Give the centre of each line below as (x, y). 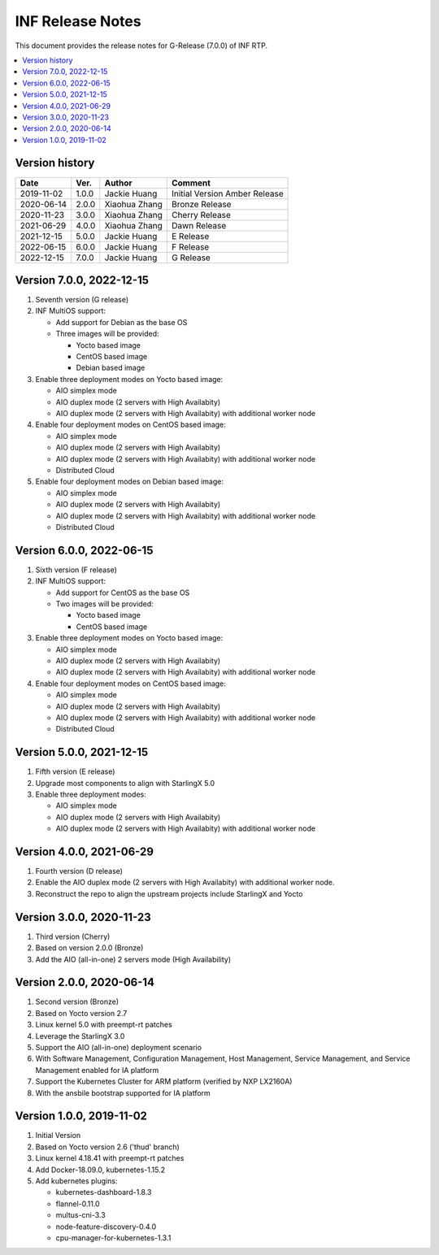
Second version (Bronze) (77, 1002)
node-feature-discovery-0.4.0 (106, 1227)
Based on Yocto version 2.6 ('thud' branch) (108, 1147)
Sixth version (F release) (76, 570)
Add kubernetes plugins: (76, 1181)
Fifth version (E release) (75, 771)
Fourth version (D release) (79, 871)
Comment (191, 183)
